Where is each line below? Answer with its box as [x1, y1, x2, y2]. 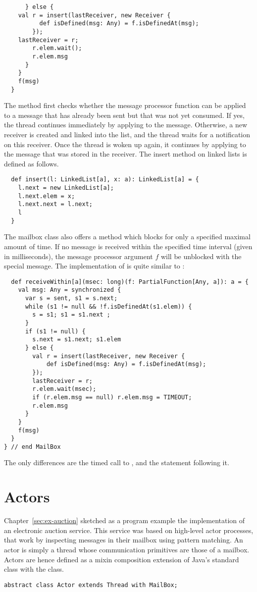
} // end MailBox [4, 443, 61, 450]
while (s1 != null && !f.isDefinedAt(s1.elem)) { [25, 303, 192, 310]
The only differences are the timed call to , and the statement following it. [4, 457, 229, 468]
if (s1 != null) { [25, 327, 86, 335]
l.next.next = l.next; [18, 201, 93, 208]
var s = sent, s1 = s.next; [25, 295, 118, 302]
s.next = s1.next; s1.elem [32, 336, 121, 343]
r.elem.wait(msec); [32, 385, 97, 393]
